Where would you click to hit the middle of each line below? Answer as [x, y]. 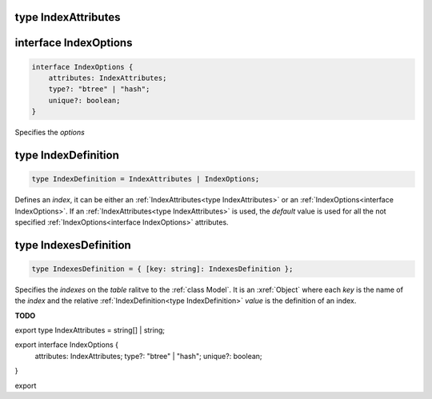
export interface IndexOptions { [67, 345]
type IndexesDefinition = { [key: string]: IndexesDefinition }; [162, 269]
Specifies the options [50, 133]
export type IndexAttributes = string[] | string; [90, 330]
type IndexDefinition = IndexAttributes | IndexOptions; [146, 179]
